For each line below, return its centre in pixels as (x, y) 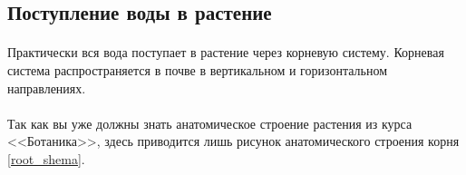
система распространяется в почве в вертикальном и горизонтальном (198, 69)
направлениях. (47, 87)
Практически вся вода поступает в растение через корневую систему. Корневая (226, 52)
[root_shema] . (46, 158)
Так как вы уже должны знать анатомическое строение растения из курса (210, 123)
